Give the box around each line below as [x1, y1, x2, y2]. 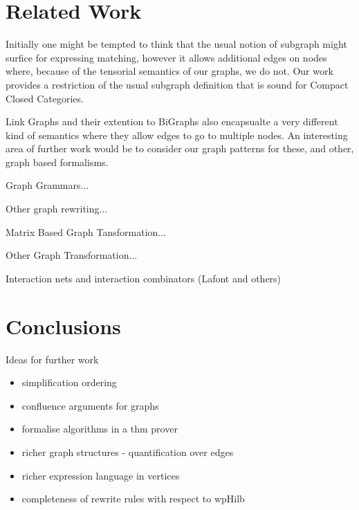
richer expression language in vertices [21, 468, 180, 482]
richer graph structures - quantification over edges [21, 444, 234, 459]
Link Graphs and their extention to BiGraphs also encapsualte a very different [6, 114, 338, 129]
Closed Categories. [6, 91, 84, 105]
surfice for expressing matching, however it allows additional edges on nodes [6, 50, 327, 64]
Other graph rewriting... [6, 201, 108, 216]
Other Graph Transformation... [6, 248, 138, 262]
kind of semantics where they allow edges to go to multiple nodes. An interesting [6, 127, 348, 142]
